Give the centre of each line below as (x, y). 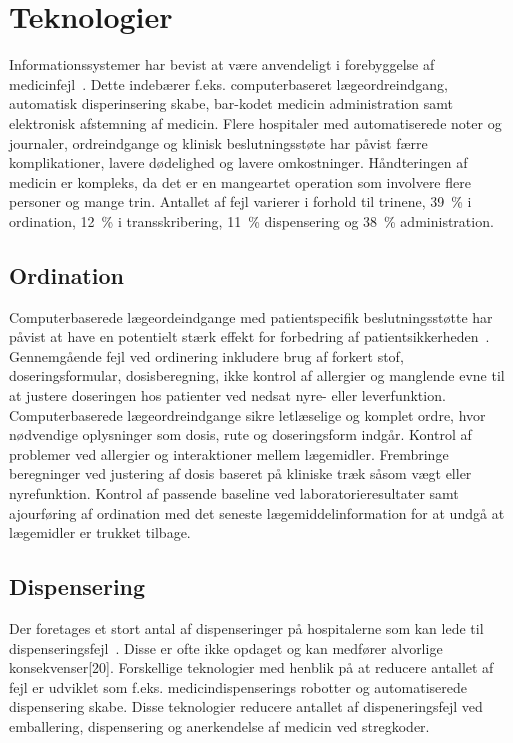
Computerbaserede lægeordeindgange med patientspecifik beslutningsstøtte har (251, 316)
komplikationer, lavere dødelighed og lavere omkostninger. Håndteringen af (238, 162)
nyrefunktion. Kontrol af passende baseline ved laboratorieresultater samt (234, 493)
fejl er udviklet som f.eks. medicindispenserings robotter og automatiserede (238, 686)
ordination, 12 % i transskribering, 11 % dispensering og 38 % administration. (251, 220)
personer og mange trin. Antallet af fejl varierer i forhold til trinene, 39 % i (240, 201)
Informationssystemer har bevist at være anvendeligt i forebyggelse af (222, 64)
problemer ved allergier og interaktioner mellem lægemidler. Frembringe (229, 453)
